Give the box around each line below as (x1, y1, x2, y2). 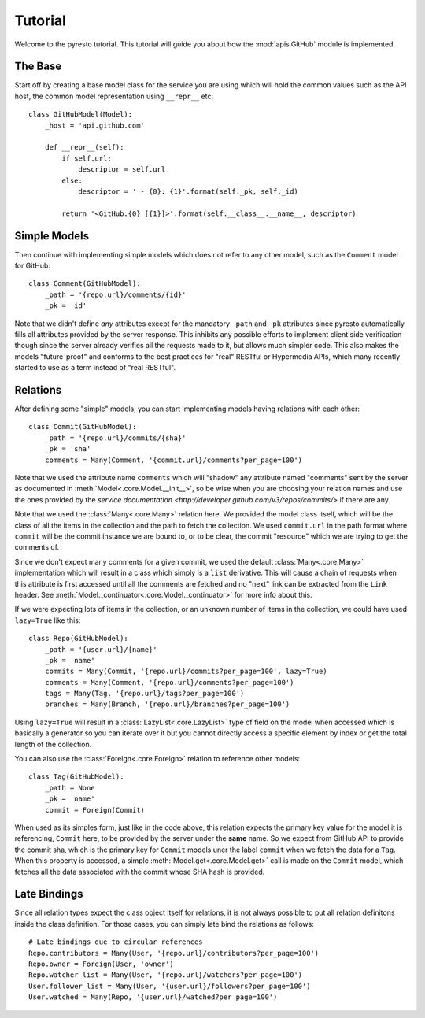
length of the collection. (14, 739, 92, 749)
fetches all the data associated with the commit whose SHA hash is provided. (14, 867, 265, 876)
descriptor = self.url (78, 165, 166, 174)
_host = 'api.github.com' (44, 120, 146, 130)
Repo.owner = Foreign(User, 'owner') (28, 960, 175, 968)
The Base (14, 60, 62, 73)
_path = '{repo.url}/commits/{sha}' (44, 433, 187, 442)
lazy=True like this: (14, 615, 81, 625)
